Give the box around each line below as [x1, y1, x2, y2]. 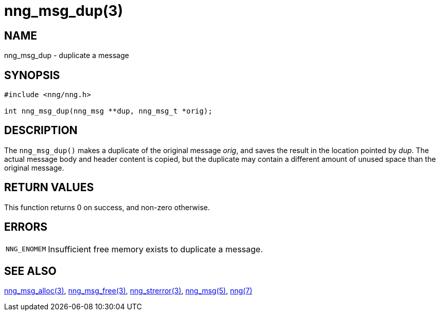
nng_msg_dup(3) [4, 2, 123, 20]
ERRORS [4, 220, 48, 234]
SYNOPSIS [4, 68, 60, 82]
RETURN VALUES [4, 181, 94, 194]
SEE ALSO [4, 264, 57, 277]
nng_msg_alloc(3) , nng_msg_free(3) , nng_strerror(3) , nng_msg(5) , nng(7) [4, 286, 253, 295]
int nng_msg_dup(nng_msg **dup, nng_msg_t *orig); [4, 107, 213, 116]
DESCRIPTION [4, 124, 78, 137]
